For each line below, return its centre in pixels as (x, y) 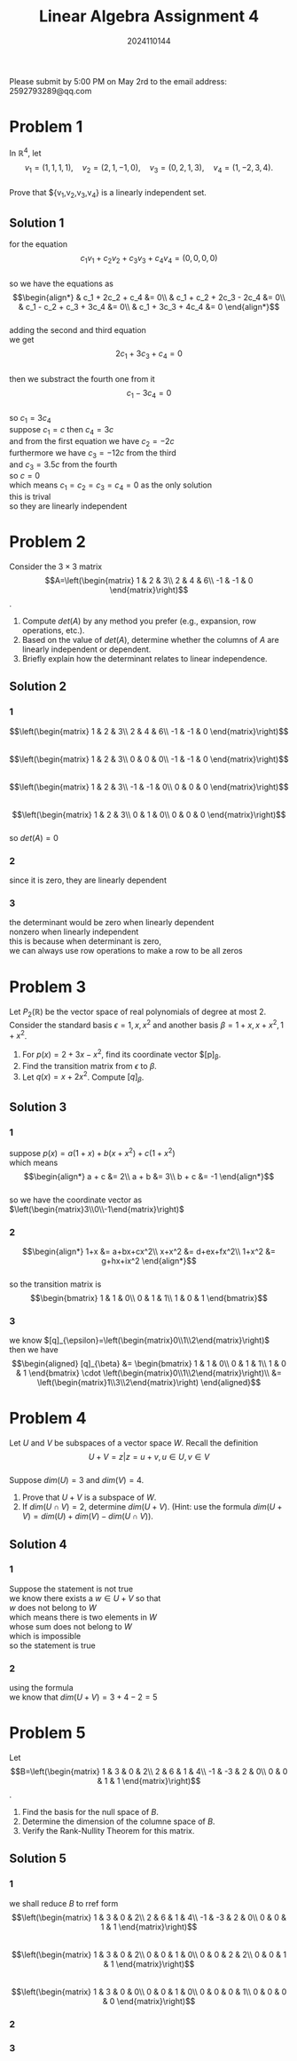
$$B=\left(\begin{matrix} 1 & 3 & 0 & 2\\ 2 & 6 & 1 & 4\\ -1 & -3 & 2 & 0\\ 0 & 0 (149, 1772)
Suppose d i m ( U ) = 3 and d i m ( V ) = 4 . (77, 1480)
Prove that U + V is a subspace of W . (89, 1497)
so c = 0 (25, 476)
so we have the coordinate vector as (76, 1200)
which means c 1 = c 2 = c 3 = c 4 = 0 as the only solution (111, 486)
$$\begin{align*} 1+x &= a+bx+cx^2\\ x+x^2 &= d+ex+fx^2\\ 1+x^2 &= (149, 1251)
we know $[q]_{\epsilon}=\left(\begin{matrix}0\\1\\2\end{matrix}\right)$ (140, 1340)
